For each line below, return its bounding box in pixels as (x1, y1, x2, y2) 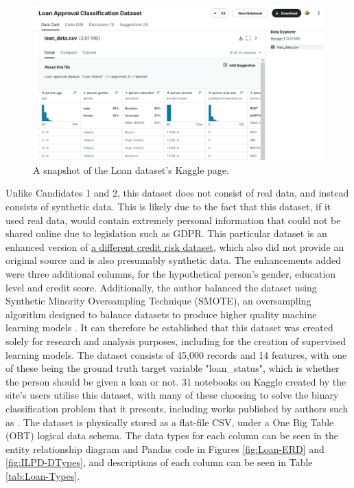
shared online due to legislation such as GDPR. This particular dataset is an (5, 226, 327, 241)
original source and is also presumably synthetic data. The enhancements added (5, 253, 342, 267)
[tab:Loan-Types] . (5, 468, 80, 483)
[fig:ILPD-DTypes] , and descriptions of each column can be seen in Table (5, 455, 313, 469)
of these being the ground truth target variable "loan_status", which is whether (5, 361, 340, 375)
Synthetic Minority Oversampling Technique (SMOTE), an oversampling (5, 293, 311, 308)
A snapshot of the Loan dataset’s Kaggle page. (33, 162, 229, 177)
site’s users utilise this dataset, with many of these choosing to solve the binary (5, 388, 339, 402)
